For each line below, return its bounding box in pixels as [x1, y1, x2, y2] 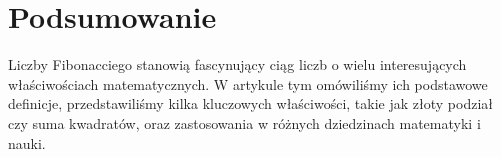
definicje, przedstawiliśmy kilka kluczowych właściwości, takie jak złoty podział [8, 93, 493, 114]
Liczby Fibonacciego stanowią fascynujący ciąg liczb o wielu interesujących [8, 54, 467, 75]
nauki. [8, 132, 46, 153]
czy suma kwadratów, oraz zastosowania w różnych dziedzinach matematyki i [8, 112, 481, 133]
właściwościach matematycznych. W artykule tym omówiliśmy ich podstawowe [8, 73, 488, 94]
